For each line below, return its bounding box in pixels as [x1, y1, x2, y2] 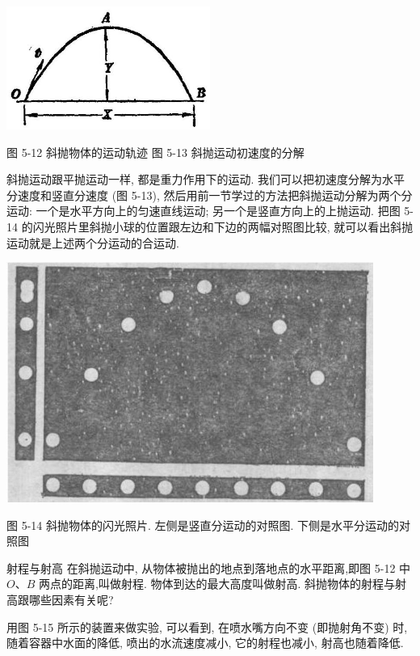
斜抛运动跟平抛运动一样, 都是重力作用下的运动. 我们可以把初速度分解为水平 [6, 171, 405, 188]
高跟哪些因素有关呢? [6, 590, 114, 607]
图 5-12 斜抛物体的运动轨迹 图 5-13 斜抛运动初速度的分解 [6, 143, 304, 160]
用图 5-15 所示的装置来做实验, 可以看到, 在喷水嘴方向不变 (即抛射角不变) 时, [6, 618, 408, 635]
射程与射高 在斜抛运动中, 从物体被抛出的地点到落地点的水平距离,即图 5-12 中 [6, 559, 411, 576]
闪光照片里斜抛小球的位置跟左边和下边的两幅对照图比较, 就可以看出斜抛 [32, 218, 414, 235]
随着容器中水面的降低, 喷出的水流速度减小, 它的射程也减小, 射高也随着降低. [6, 634, 404, 651]
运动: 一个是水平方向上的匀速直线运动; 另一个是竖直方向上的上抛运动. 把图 [6, 202, 401, 219]
